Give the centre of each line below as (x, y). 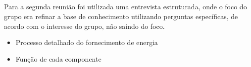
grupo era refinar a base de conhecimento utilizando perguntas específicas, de (121, 16)
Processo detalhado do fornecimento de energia (87, 42)
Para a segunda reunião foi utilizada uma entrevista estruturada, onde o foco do (125, 7)
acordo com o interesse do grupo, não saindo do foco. (84, 26)
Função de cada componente (58, 58)
